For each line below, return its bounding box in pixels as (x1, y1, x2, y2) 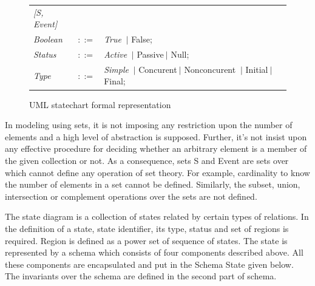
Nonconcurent (184, 63, 236, 75)
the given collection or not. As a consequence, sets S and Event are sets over (5, 154, 289, 166)
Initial (245, 63, 268, 75)
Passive (137, 48, 164, 61)
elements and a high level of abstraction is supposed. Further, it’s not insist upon (5, 130, 307, 143)
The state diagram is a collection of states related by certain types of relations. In (5, 210, 309, 223)
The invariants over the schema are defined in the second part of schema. (5, 270, 277, 282)
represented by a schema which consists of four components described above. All (5, 246, 303, 259)
